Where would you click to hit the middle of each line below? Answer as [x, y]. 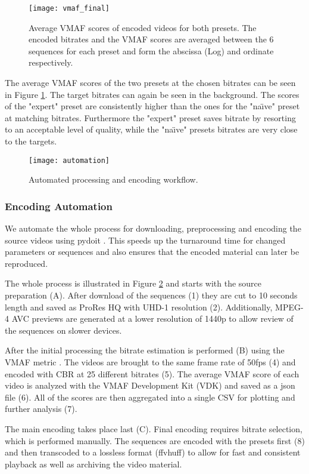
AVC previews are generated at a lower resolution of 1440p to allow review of [152, 318]
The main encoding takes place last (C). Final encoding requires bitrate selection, [154, 428]
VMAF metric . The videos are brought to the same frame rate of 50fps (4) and [150, 362]
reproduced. [26, 263]
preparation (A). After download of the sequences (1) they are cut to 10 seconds [151, 295]
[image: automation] [69, 160]
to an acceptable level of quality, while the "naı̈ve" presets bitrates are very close [151, 129]
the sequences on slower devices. [63, 330]
